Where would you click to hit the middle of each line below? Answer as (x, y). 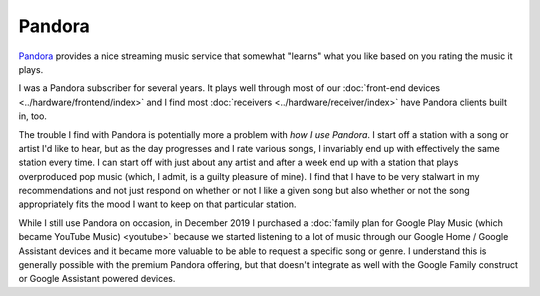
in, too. (32, 116)
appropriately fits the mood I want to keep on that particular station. (157, 204)
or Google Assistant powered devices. (97, 279)
